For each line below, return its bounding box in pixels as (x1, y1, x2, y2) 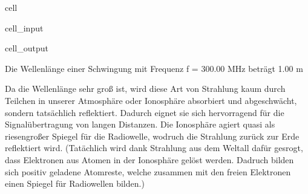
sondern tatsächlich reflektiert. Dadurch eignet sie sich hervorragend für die (5, 106, 284, 118)
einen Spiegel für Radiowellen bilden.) (5, 177, 145, 190)
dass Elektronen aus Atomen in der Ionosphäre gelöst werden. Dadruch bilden (5, 153, 294, 166)
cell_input (5, 21, 44, 34)
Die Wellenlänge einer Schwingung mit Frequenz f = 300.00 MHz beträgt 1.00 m (5, 62, 303, 74)
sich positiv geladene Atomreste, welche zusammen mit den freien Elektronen (5, 165, 291, 178)
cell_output (5, 42, 48, 54)
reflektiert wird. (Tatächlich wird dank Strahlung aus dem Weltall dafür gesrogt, (5, 141, 303, 154)
